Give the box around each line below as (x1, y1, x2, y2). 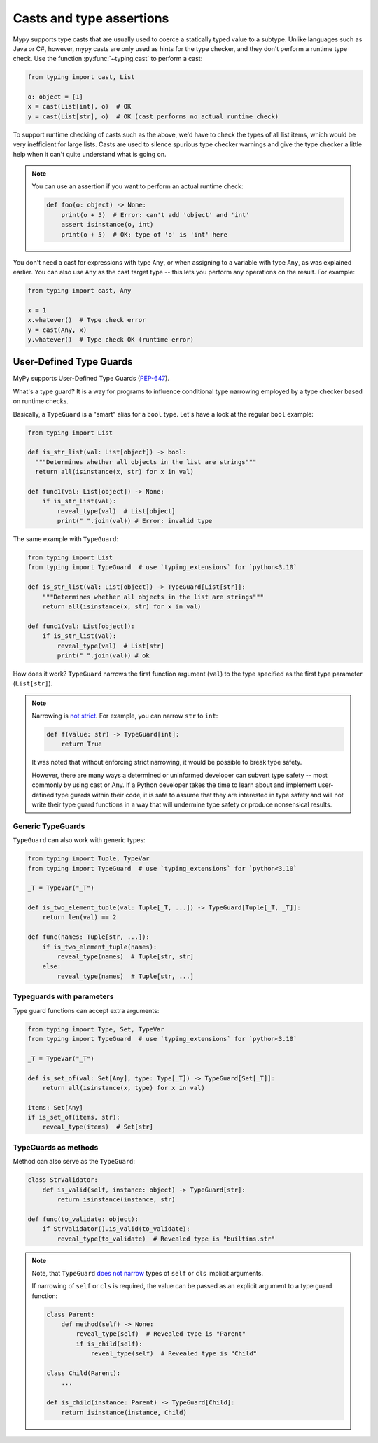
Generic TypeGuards (13, 821, 85, 831)
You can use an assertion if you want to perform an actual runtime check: (31, 182, 244, 190)
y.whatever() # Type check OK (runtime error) (27, 335, 194, 343)
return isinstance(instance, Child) (61, 1408, 187, 1416)
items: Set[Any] (27, 1103, 84, 1111)
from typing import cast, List (27, 74, 136, 81)
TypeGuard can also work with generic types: (13, 836, 146, 844)
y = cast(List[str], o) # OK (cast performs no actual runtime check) (27, 112, 279, 120)
